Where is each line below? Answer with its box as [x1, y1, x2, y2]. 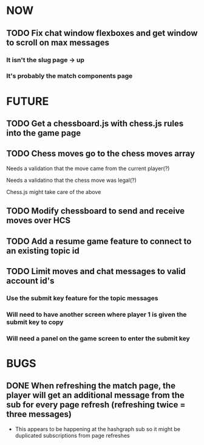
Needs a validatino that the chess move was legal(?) [6, 176, 137, 184]
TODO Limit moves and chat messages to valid [6, 266, 186, 277]
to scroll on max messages [6, 37, 110, 47]
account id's [6, 275, 55, 286]
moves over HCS [6, 215, 71, 226]
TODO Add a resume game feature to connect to [6, 236, 192, 246]
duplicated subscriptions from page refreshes [15, 432, 130, 439]
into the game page [6, 128, 81, 138]
